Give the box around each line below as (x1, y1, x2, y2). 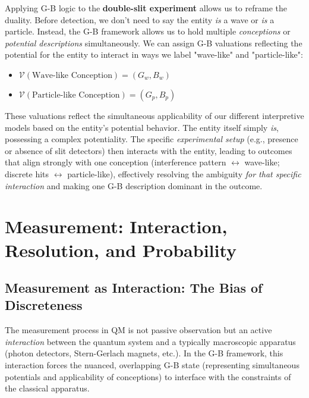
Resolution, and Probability (5, 237, 237, 262)
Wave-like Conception (31, 71, 112, 80)
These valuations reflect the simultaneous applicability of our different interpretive (5, 109, 304, 121)
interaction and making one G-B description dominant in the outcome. (5, 179, 263, 192)
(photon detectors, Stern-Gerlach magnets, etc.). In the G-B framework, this (5, 347, 283, 359)
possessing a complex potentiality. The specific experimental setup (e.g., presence (5, 133, 298, 145)
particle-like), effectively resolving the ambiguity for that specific (67, 167, 301, 180)
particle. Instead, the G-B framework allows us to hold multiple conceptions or (5, 25, 291, 37)
